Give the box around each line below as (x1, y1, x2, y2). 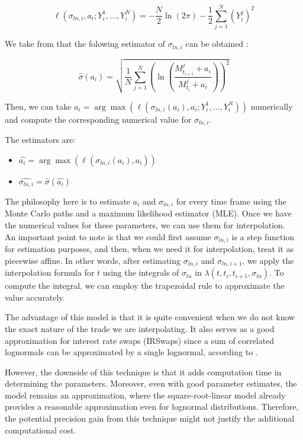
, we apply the (242, 254, 294, 266)
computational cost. (5, 423, 76, 436)
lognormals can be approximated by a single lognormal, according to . (5, 346, 258, 358)
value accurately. (5, 291, 65, 303)
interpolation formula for (5, 266, 95, 279)
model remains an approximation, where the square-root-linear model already (5, 388, 286, 401)
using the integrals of (102, 266, 179, 279)
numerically (250, 100, 293, 112)
